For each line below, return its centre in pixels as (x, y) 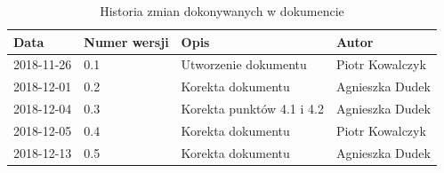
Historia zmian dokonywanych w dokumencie (222, 11)
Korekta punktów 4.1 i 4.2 (252, 109)
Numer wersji (126, 41)
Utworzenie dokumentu (244, 64)
